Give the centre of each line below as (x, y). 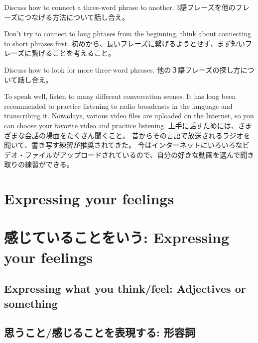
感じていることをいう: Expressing (117, 237)
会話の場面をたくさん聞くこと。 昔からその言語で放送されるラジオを (137, 135)
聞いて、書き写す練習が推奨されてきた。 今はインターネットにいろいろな (123, 145)
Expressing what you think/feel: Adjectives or (125, 289)
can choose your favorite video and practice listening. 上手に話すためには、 (121, 125)
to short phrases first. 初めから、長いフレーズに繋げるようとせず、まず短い (125, 43)
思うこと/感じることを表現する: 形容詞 (100, 332)
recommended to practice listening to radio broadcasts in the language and (118, 106)
